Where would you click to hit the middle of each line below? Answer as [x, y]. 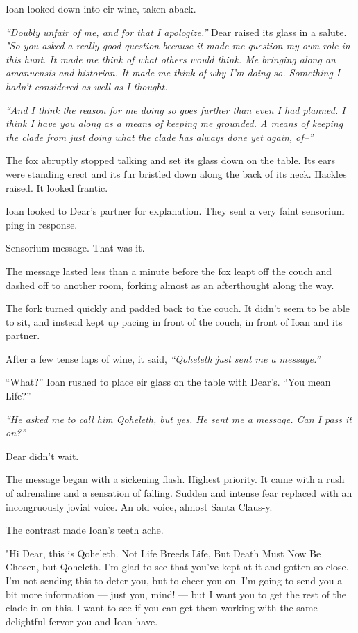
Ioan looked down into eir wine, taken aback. [101, 8]
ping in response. [42, 224]
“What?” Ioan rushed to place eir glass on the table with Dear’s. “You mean [168, 382]
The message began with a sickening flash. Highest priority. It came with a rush [175, 479]
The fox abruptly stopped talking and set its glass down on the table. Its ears [171, 160]
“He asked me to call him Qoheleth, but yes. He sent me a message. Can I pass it [179, 419]
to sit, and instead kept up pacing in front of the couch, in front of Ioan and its [174, 321]
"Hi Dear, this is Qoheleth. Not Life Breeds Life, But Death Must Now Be [163, 553]
